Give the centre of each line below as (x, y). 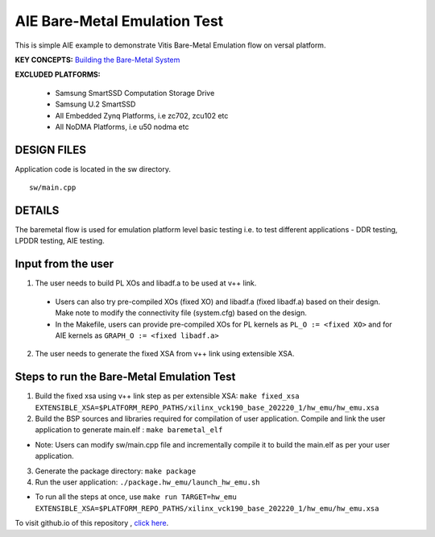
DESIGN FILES (50, 150)
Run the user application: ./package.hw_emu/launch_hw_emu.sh (148, 482)
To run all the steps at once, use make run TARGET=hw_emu (136, 497)
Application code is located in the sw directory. (93, 169)
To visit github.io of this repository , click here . (92, 523)
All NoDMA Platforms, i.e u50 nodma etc (122, 127)
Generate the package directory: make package (116, 471)
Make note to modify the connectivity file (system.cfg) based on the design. (181, 313)
